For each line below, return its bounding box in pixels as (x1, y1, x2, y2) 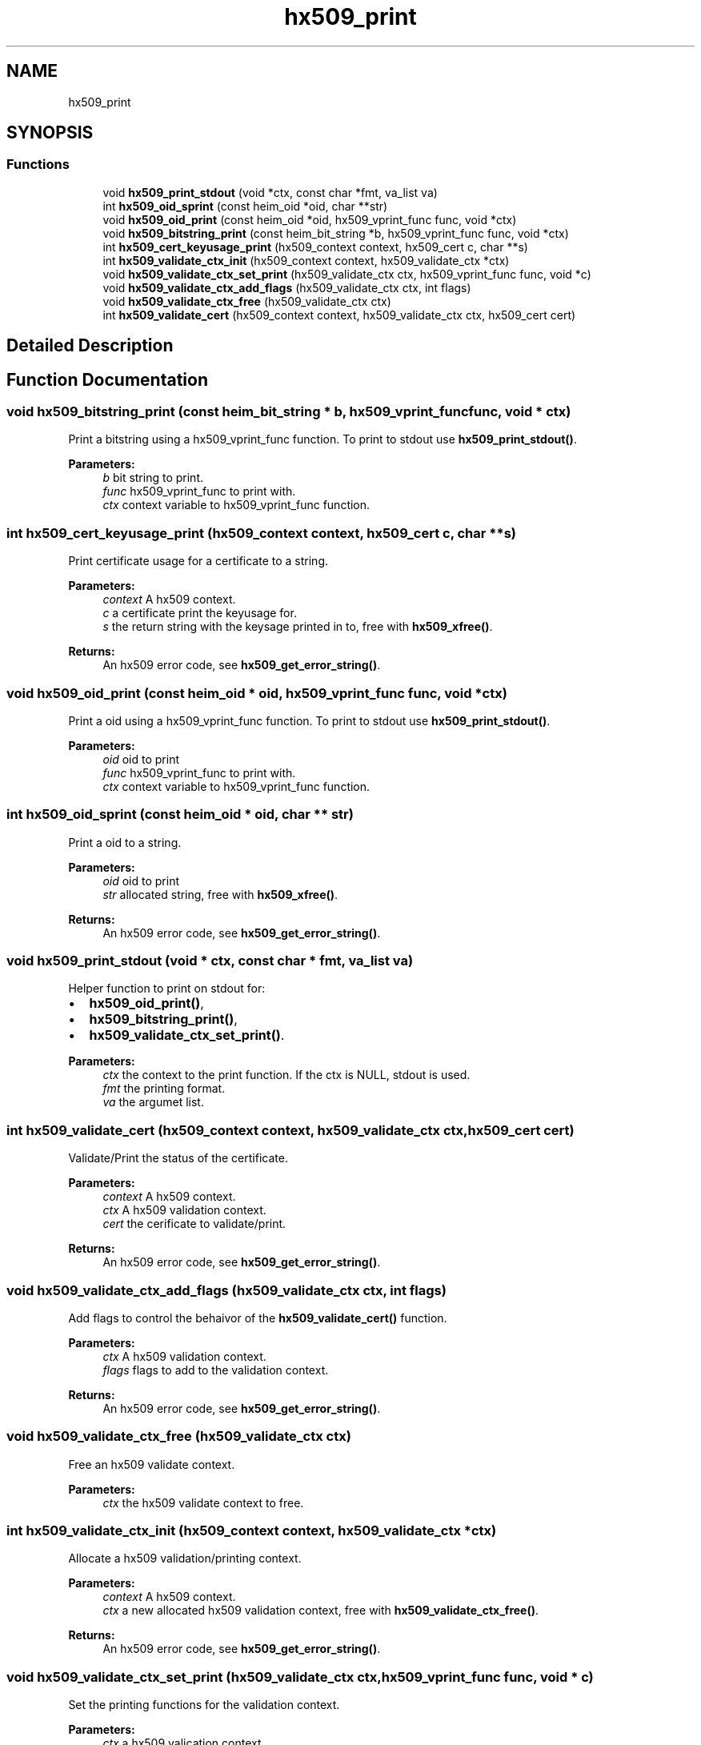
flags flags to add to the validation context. (102, 1362, 329, 1377)
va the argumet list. (102, 1095, 204, 1109)
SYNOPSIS (6, 122, 94, 143)
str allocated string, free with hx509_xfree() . (102, 887, 338, 901)
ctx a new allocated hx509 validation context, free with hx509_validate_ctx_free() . (102, 1603, 539, 1618)
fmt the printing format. (102, 1081, 226, 1096)
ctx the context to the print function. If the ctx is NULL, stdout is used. (102, 1068, 471, 1082)
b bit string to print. (102, 471, 203, 485)
